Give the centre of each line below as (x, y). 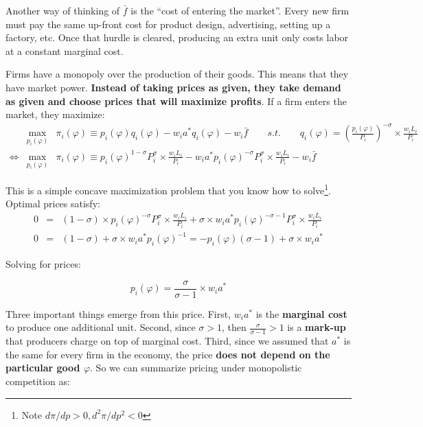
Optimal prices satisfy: (53, 204)
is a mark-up (317, 327)
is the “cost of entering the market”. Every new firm (240, 10)
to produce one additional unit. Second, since (101, 327)
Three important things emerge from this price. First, (118, 313)
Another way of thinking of (63, 10)
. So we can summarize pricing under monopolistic (196, 368)
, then (234, 327)
